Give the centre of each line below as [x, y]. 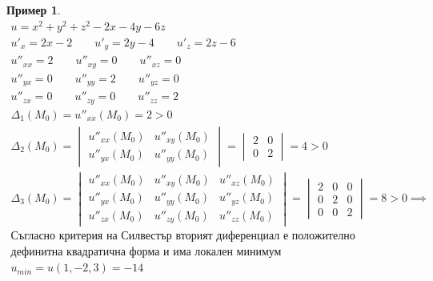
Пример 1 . [34, 10]
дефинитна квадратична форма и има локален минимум [146, 253]
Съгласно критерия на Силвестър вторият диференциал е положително [183, 237]
